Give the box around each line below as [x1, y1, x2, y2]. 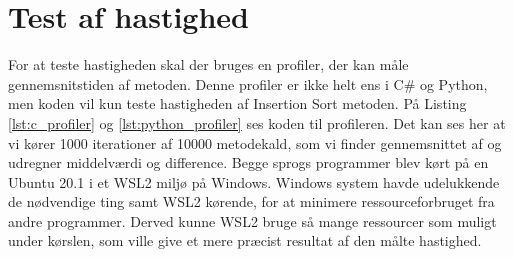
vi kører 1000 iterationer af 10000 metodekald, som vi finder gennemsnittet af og [8, 132, 502, 153]
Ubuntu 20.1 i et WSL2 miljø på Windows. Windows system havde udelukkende [8, 171, 500, 192]
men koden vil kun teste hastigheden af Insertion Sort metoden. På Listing [8, 93, 467, 114]
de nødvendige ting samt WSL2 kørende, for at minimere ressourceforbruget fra [8, 191, 495, 212]
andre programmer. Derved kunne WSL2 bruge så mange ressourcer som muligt [8, 210, 497, 231]
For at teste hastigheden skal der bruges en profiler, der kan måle [8, 54, 409, 75]
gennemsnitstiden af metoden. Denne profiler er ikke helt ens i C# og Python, [8, 73, 488, 94]
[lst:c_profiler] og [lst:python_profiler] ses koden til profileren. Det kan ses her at [8, 112, 506, 133]
